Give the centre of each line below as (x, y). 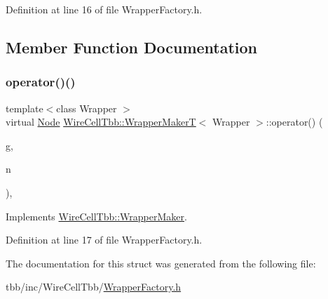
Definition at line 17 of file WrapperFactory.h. (104, 240)
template (25, 108)
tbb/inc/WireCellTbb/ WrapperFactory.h (94, 287)
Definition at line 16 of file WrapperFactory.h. (104, 9)
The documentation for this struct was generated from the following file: (161, 263)
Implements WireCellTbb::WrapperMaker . (96, 216)
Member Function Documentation (132, 47)
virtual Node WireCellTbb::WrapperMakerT (101, 122)
